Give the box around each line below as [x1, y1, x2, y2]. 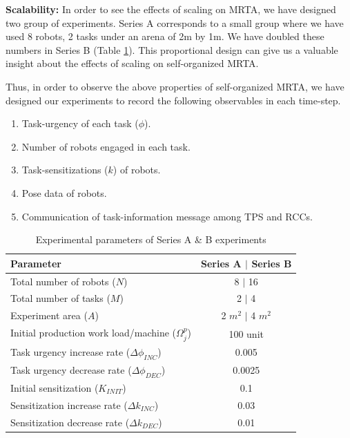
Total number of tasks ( [10, 291, 110, 305]
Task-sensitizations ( [21, 162, 108, 177]
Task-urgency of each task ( [21, 116, 139, 131]
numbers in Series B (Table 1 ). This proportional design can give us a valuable [6, 42, 338, 57]
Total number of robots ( [10, 274, 116, 288]
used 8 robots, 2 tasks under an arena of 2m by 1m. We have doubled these [6, 29, 324, 44]
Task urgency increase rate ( [10, 344, 130, 359]
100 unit [229, 326, 264, 341]
